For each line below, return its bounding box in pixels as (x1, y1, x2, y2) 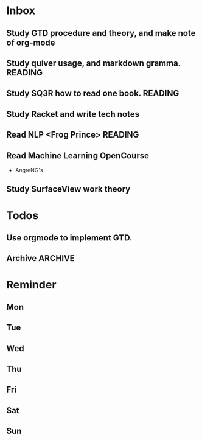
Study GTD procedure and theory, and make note (6, 28, 196, 38)
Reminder (6, 278, 57, 292)
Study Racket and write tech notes (6, 109, 140, 119)
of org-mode (6, 37, 56, 47)
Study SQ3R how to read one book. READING (6, 88, 179, 99)
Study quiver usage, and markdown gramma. (6, 58, 181, 68)
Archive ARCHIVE (6, 253, 75, 264)
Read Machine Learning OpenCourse (6, 150, 149, 161)
